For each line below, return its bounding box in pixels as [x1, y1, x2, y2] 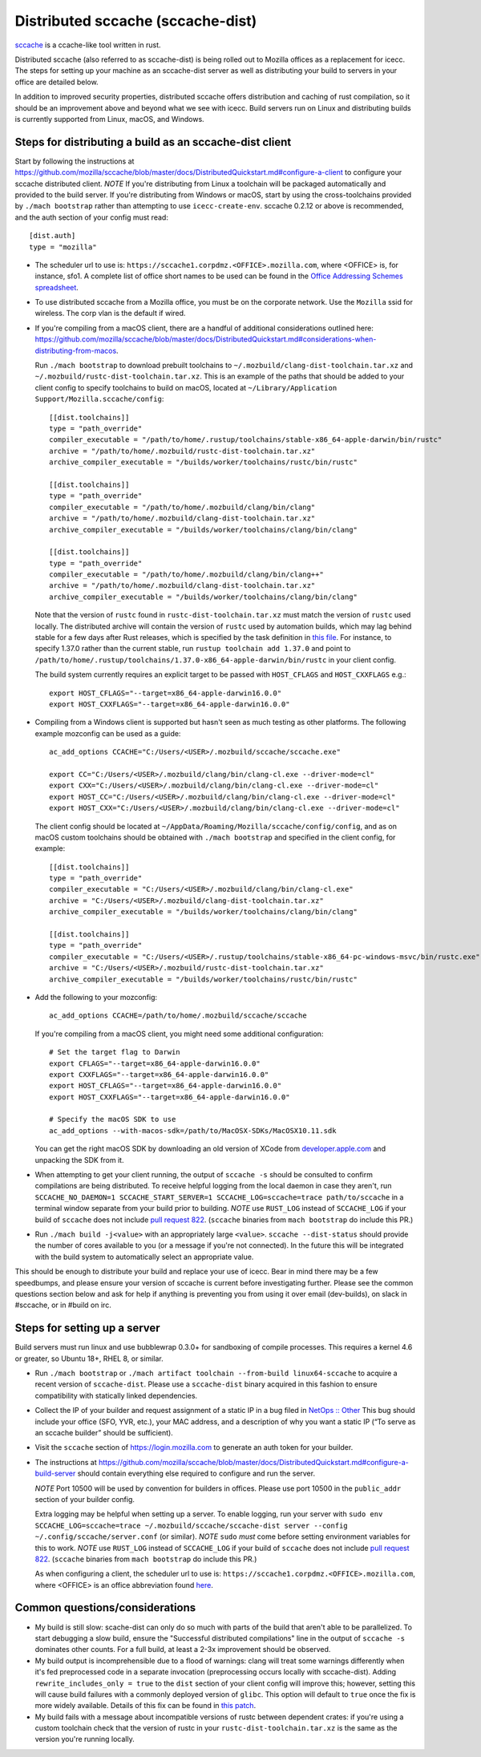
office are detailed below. [14, 77, 99, 87]
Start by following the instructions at [14, 156, 135, 166]
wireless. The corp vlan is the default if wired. [34, 309, 186, 318]
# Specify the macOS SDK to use [49, 1115, 176, 1124]
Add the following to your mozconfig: [34, 992, 158, 1002]
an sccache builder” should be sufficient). [34, 1427, 174, 1437]
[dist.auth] [29, 231, 76, 241]
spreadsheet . [34, 282, 79, 292]
